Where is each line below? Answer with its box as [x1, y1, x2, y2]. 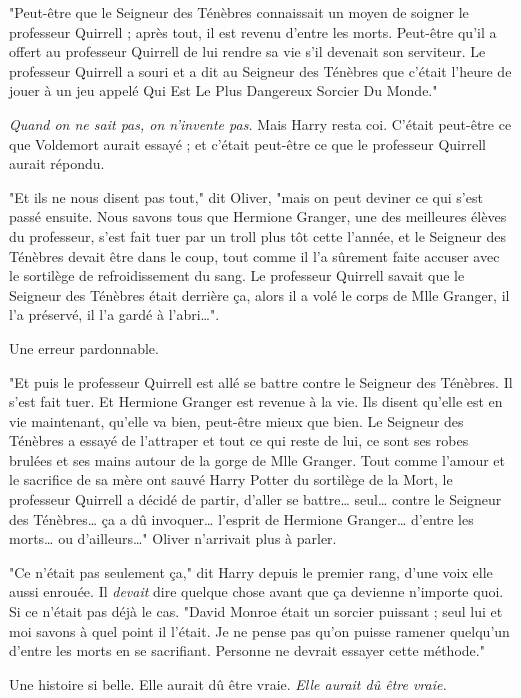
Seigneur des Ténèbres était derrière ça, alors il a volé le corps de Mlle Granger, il [9, 284, 510, 305]
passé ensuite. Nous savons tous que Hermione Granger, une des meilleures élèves [9, 206, 507, 227]
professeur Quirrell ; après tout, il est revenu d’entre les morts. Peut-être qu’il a [9, 21, 497, 42]
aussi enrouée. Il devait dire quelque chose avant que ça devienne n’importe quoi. [9, 581, 504, 602]
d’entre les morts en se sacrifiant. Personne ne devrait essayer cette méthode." [9, 640, 485, 661]
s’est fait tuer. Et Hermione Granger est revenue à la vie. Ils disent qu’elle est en [9, 391, 503, 412]
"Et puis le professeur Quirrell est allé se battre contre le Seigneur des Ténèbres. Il [9, 371, 513, 392]
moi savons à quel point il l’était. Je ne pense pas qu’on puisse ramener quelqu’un [9, 620, 510, 641]
